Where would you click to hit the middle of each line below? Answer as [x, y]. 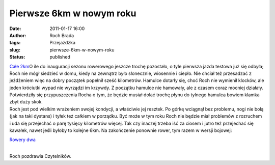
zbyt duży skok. [26, 102]
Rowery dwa [22, 140]
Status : [17, 57]
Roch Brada [62, 35]
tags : [15, 43]
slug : [15, 50]
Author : [18, 35]
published [60, 57]
